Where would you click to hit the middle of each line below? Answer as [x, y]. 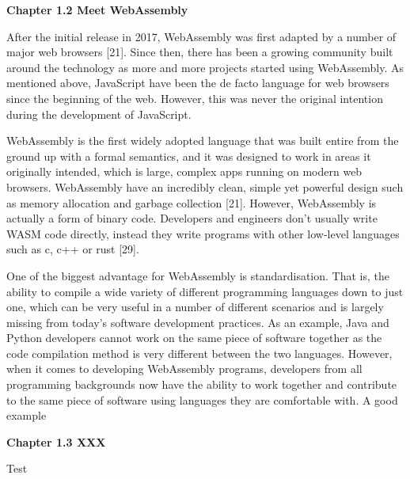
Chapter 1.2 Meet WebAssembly [97, 10]
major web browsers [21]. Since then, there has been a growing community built [200, 52]
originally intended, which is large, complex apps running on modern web [184, 171]
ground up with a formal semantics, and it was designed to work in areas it [189, 156]
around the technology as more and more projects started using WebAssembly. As [205, 67]
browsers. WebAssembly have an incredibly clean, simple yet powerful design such [205, 186]
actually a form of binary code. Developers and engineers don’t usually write [192, 218]
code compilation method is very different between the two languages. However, [199, 353]
